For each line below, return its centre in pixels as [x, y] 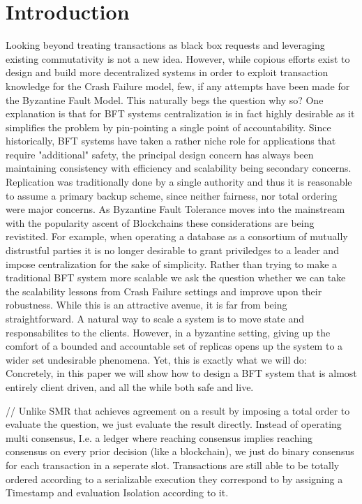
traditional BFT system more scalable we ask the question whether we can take [176, 277]
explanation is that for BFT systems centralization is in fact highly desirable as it [180, 113]
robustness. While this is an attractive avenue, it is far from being [146, 305]
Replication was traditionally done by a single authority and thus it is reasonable [179, 182]
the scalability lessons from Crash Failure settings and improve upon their [164, 291]
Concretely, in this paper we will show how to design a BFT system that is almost [181, 373]
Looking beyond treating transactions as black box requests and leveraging [165, 45]
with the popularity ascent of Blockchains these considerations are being [160, 222]
